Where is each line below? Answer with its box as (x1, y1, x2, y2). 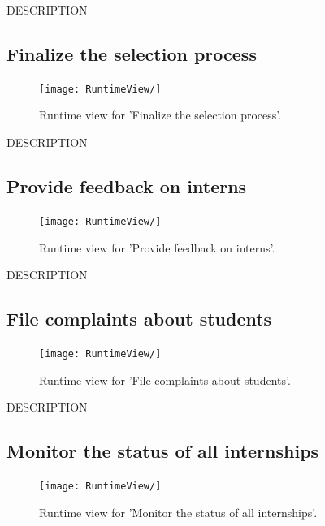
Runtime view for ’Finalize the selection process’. (39, 106, 282, 123)
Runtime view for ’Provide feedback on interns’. (39, 239, 275, 256)
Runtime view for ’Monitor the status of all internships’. (39, 503, 318, 520)
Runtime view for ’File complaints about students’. (39, 371, 291, 388)
